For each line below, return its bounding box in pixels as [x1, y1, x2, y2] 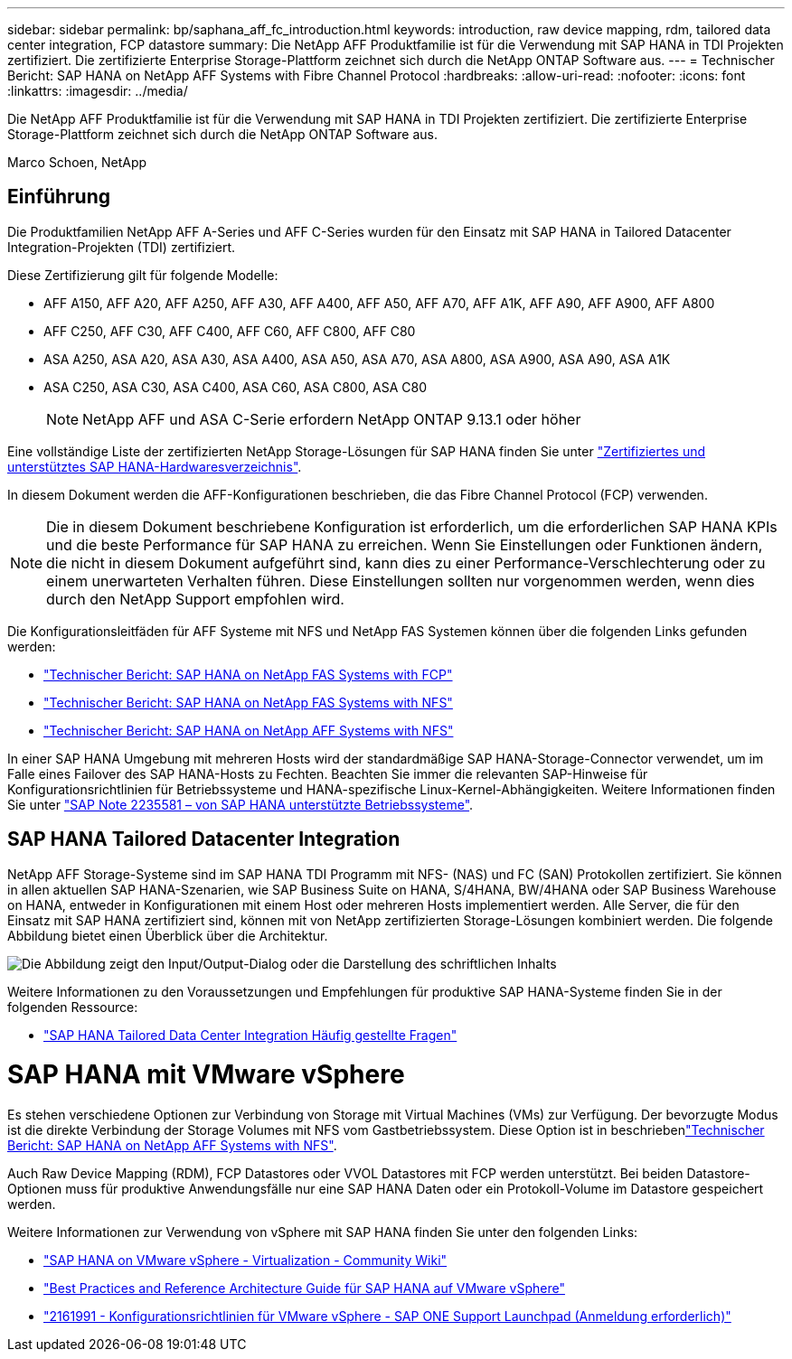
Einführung [7, 185, 110, 209]
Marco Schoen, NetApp [7, 155, 147, 170]
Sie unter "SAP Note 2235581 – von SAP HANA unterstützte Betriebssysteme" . [7, 796, 474, 812]
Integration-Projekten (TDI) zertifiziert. [7, 239, 236, 255]
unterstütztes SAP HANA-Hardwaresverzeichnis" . [7, 458, 302, 474]
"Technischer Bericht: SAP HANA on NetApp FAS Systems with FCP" [43, 666, 453, 682]
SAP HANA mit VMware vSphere [7, 1059, 405, 1091]
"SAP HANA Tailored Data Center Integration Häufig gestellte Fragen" [43, 1026, 457, 1043]
